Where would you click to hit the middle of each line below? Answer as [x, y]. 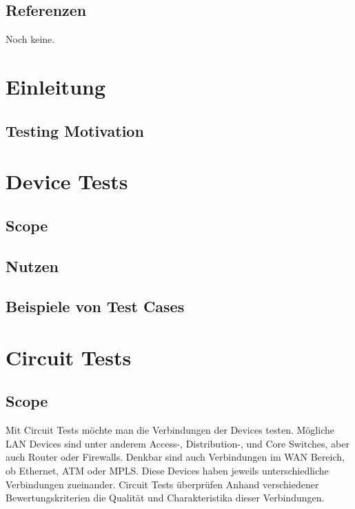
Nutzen [32, 266]
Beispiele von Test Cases [95, 306]
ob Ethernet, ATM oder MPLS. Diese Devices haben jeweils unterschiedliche [167, 471]
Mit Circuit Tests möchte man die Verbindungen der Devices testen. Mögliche [170, 430]
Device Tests [67, 181]
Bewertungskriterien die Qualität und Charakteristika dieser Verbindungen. [165, 498]
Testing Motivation [75, 130]
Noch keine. [30, 39]
